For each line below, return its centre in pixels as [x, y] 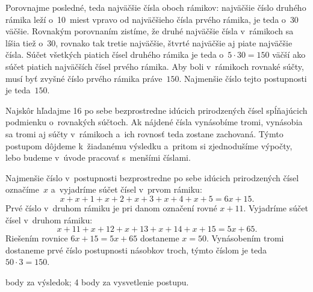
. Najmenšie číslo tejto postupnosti [243, 78]
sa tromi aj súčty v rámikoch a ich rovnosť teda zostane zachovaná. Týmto [144, 133]
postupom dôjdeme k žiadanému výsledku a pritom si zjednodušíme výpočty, [149, 145]
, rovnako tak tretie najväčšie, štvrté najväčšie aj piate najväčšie [174, 42]
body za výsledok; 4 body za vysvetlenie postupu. [97, 281]
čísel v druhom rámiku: [49, 219]
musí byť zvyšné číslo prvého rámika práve [84, 78]
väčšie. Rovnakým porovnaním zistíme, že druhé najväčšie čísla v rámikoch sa [150, 31]
